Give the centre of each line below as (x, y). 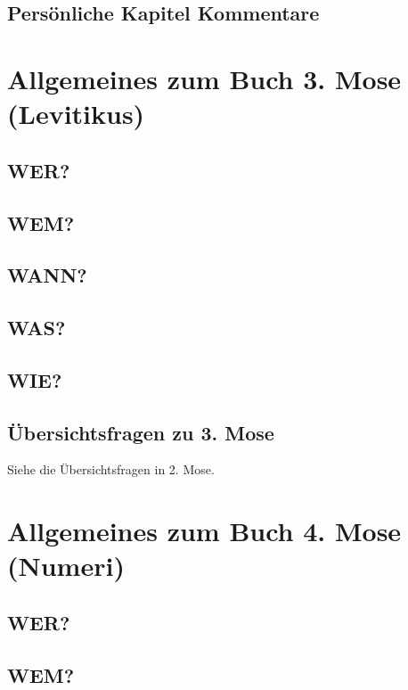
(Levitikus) (76, 114)
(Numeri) (66, 566)
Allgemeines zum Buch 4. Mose (204, 531)
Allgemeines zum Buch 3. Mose (204, 78)
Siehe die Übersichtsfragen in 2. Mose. (111, 469)
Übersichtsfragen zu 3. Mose (141, 432)
